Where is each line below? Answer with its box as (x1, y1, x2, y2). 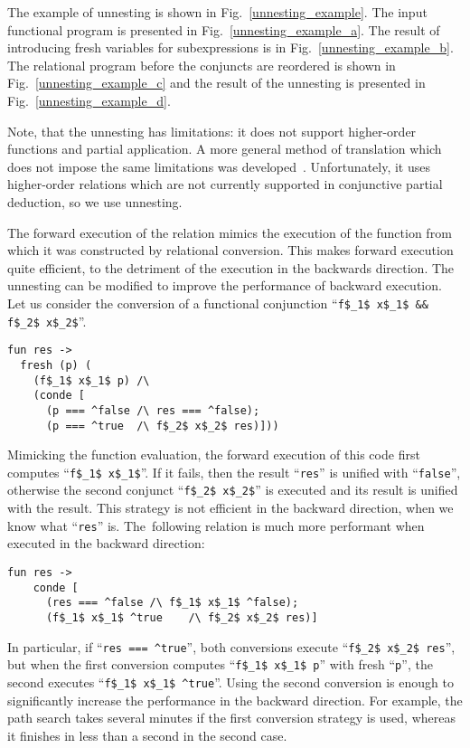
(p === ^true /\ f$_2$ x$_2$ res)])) (45, 419, 279, 432)
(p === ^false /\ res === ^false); (45, 403, 260, 417)
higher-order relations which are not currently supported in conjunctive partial (7, 175, 443, 194)
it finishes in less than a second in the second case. (7, 725, 287, 744)
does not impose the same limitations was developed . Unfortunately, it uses (7, 156, 431, 175)
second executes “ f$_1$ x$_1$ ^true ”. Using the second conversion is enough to (7, 672, 454, 691)
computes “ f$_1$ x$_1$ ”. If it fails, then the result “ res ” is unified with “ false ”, (7, 462, 461, 481)
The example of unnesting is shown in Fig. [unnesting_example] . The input (7, 3, 428, 21)
